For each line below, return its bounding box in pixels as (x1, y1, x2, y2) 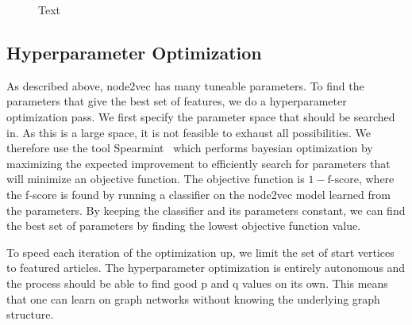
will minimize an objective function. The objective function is (6, 170, 305, 187)
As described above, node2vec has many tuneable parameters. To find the (6, 77, 364, 94)
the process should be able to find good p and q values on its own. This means (6, 274, 388, 291)
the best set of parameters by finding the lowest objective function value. (6, 217, 361, 234)
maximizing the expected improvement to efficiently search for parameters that (6, 155, 391, 171)
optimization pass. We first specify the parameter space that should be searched (6, 108, 395, 124)
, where (358, 170, 395, 187)
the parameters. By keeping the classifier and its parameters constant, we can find (6, 201, 406, 218)
